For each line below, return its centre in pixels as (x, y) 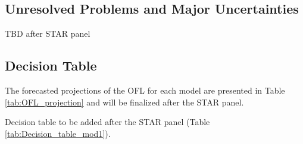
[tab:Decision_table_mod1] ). (58, 133)
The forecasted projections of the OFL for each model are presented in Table (145, 90)
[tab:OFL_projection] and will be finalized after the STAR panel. (124, 102)
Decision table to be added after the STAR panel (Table (107, 122)
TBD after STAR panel (48, 33)
